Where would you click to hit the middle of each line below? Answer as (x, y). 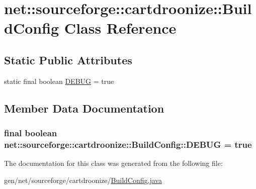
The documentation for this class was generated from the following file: (113, 163)
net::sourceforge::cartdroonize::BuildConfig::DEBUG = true (128, 144)
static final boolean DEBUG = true (59, 81)
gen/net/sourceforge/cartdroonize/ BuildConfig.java (83, 180)
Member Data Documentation (84, 108)
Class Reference (120, 28)
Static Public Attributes (68, 60)
